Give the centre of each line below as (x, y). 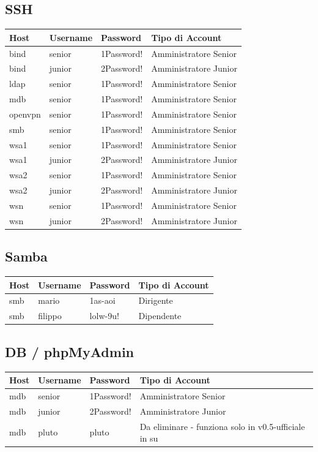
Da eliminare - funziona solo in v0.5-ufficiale (222, 426)
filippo (50, 316)
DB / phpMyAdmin (70, 351)
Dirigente (156, 300)
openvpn (25, 114)
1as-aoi (102, 300)
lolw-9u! (104, 316)
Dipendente (160, 316)
